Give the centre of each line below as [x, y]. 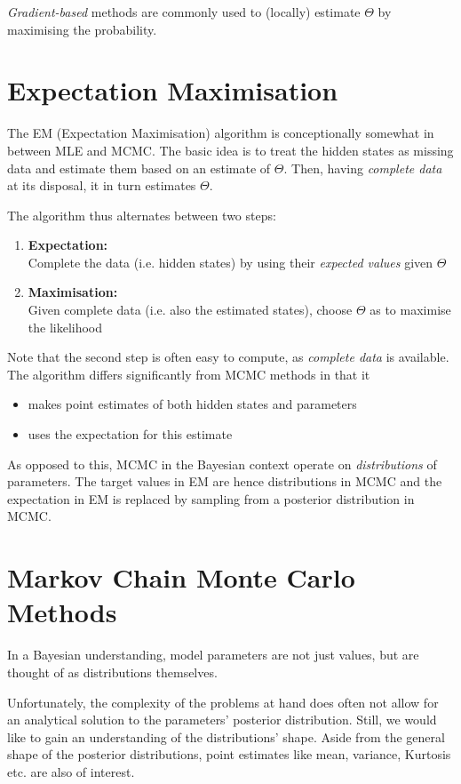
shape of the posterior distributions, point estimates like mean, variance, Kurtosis [229, 754]
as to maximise [410, 310]
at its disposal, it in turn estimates [102, 185]
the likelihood [65, 327]
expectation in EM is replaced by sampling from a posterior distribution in [211, 498]
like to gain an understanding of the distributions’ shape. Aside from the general [226, 736]
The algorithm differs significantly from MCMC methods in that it [189, 374]
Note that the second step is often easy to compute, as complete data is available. [228, 357]
